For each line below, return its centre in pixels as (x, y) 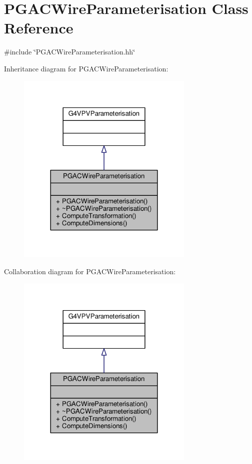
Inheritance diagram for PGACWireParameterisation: (86, 68)
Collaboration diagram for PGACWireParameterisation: (90, 271)
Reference (39, 28)
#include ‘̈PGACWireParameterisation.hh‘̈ (70, 52)
